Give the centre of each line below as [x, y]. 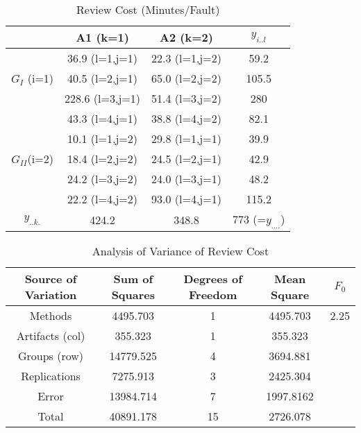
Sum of [133, 279]
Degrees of [213, 279]
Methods [51, 316]
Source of [51, 279]
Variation [51, 295]
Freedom [213, 295]
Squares [133, 295]
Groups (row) [51, 356]
